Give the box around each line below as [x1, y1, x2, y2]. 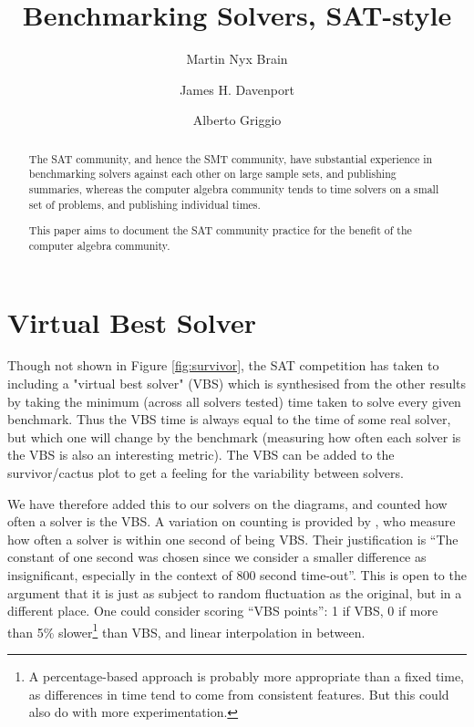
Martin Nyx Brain [186, 49, 288, 68]
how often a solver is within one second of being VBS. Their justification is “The [7, 529, 459, 548]
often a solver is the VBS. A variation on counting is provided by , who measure [7, 512, 456, 531]
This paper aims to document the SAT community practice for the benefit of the [28, 223, 412, 238]
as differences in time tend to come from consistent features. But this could [28, 684, 449, 703]
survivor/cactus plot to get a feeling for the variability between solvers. [7, 463, 404, 483]
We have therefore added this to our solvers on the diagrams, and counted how [7, 493, 448, 513]
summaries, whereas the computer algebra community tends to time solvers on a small [28, 182, 439, 197]
